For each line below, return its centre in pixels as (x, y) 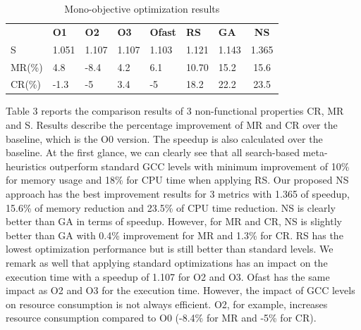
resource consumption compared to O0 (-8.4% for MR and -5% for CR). (161, 318)
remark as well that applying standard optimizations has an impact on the (167, 262)
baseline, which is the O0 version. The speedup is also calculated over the (164, 138)
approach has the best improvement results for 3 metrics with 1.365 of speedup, (178, 194)
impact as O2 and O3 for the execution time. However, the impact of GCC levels (180, 290)
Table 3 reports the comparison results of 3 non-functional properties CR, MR (175, 111)
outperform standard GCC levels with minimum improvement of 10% (200, 166)
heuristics (26, 166)
